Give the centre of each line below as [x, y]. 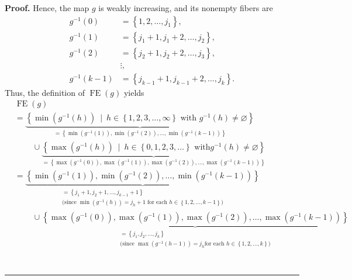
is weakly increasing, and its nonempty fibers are [186, 8]
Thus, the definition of [45, 92]
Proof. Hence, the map [47, 8]
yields [134, 92]
